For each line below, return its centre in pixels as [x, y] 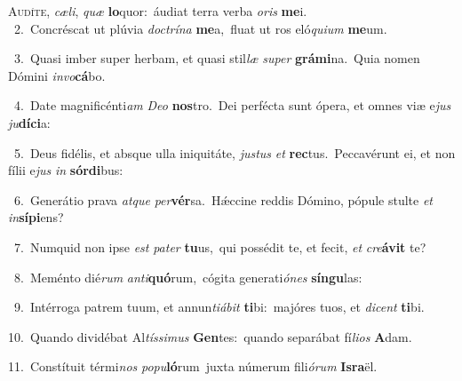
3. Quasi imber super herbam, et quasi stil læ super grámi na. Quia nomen [217, 58]
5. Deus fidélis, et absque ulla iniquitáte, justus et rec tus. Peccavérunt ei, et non [235, 152]
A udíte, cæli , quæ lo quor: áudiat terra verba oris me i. [158, 11]
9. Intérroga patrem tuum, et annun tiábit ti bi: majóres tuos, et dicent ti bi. [219, 307]
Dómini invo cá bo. [57, 75]
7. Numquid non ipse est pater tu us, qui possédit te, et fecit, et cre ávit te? [220, 246]
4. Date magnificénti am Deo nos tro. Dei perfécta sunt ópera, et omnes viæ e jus [232, 105]
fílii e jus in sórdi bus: [66, 170]
